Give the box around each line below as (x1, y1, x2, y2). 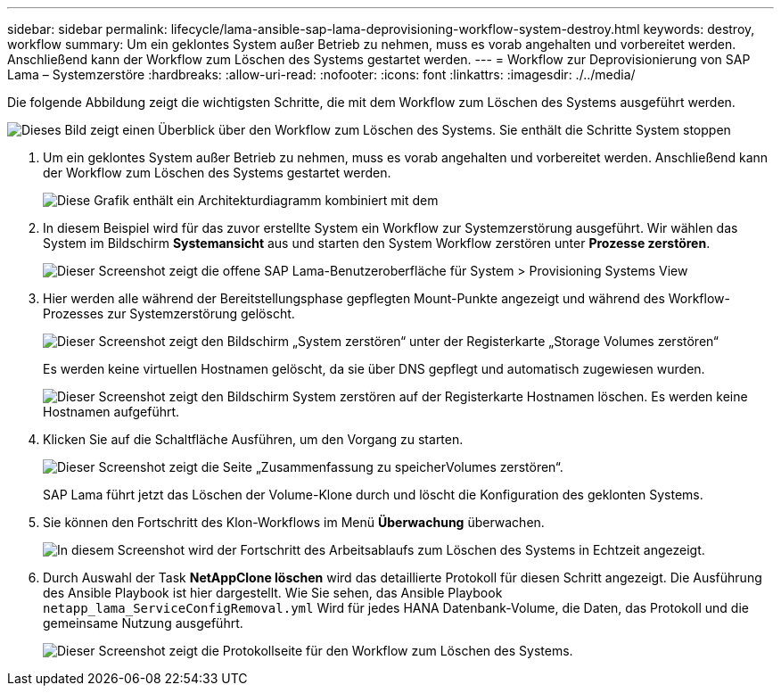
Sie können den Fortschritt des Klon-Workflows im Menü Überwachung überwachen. (43, 515, 545, 530)
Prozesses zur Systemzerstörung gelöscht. (43, 306, 295, 321)
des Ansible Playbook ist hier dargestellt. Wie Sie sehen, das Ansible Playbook (43, 585, 503, 600)
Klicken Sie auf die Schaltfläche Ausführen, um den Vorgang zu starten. (43, 432, 464, 447)
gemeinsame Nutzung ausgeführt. (43, 615, 243, 631)
